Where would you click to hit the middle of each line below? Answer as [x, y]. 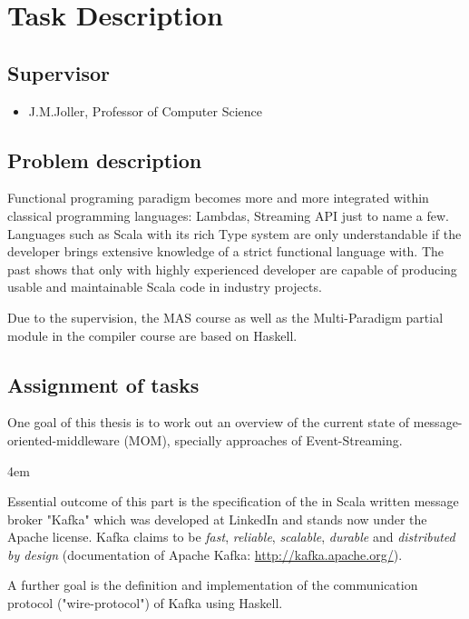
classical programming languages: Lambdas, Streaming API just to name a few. [228, 215]
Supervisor [59, 72]
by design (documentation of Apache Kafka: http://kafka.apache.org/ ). [205, 554]
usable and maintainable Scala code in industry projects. [165, 287]
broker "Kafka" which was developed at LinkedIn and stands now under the [217, 519]
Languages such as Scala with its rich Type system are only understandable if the [234, 233]
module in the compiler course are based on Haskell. [152, 335]
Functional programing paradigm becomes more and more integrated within [218, 198]
